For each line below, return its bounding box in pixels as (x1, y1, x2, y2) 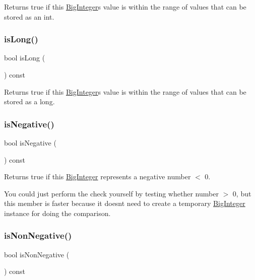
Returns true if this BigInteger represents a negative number (4, 171, 191, 182)
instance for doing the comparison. (4, 207, 111, 218)
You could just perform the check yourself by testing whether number (4, 188, 219, 198)
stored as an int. (4, 11, 54, 22)
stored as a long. (4, 96, 55, 107)
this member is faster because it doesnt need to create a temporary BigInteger (4, 198, 245, 208)
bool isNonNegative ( (4, 249, 70, 259)
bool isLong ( (4, 52, 45, 63)
